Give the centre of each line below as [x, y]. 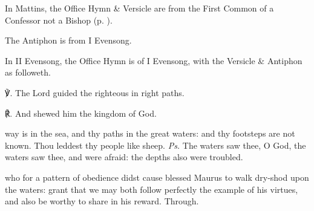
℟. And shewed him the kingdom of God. [81, 113]
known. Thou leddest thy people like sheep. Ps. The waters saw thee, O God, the [155, 145]
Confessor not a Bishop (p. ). [59, 20]
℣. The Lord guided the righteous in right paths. [95, 92]
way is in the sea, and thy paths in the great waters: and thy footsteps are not [150, 133]
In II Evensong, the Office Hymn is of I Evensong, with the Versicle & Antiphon [154, 60]
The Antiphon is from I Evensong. [68, 40]
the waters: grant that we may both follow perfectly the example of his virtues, [152, 189]
